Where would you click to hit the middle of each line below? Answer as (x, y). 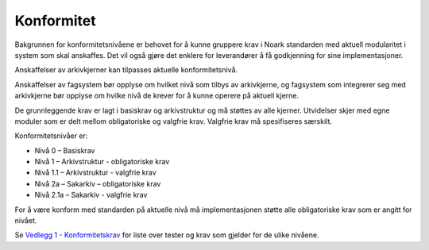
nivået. (26, 221)
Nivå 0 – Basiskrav (65, 150)
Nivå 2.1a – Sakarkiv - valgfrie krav (91, 195)
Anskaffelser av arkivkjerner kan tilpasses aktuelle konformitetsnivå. (126, 70)
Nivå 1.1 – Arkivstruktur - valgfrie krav (95, 173)
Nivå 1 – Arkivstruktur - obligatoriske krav (102, 162)
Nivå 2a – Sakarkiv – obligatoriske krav (98, 183)
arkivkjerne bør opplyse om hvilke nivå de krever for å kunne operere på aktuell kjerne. (157, 96)
